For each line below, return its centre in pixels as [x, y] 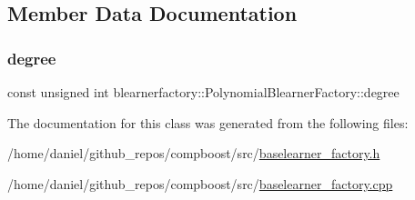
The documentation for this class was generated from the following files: [208, 122]
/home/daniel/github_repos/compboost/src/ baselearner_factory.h [194, 153]
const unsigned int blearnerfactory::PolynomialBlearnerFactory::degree [203, 92]
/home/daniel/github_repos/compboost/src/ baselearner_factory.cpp [200, 183]
